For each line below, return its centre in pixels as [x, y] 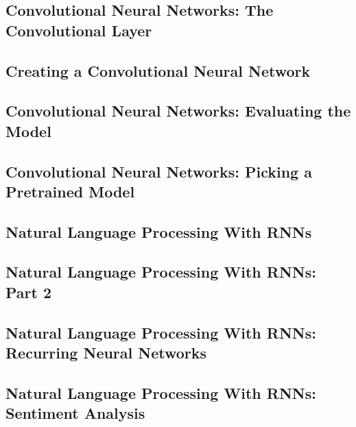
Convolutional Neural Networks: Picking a [159, 171]
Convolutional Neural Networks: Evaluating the [178, 111]
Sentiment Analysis [75, 413]
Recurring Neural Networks [106, 353]
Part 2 [29, 292]
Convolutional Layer [79, 30]
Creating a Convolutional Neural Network [158, 70]
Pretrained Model [70, 191]
